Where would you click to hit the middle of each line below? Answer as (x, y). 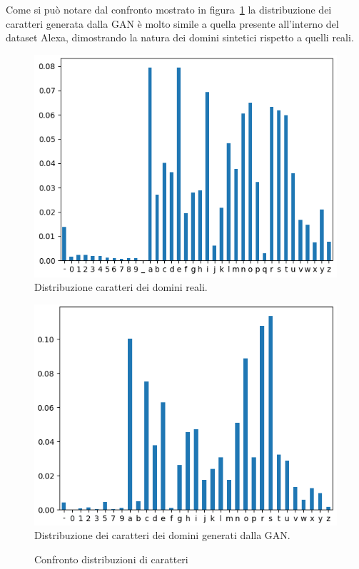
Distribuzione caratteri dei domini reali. (121, 287)
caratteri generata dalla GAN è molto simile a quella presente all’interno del (172, 23)
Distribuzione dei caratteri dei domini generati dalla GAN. (162, 535)
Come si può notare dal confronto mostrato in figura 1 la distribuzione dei (169, 9)
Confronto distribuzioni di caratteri (111, 559)
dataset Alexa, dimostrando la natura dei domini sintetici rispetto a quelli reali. (180, 37)
